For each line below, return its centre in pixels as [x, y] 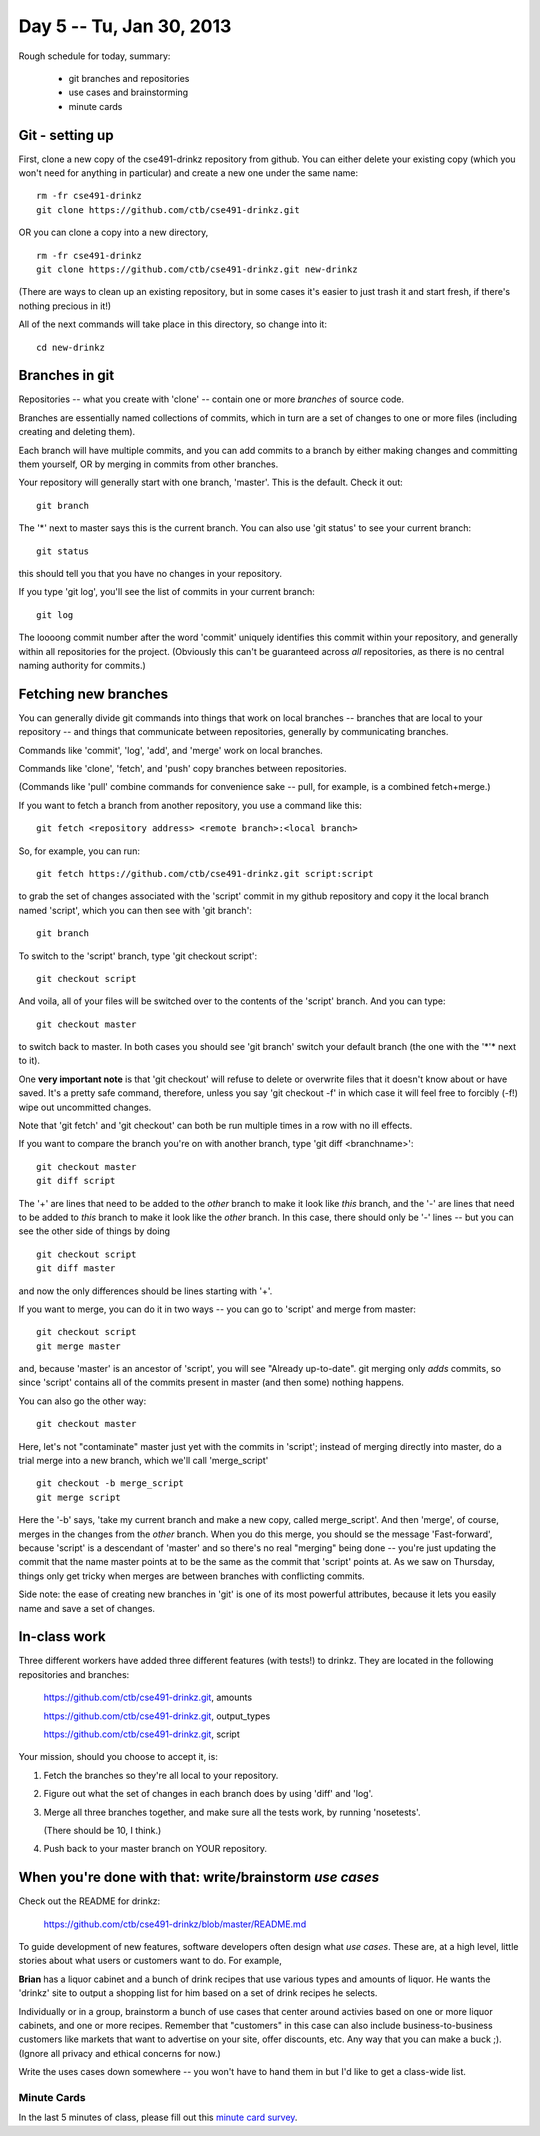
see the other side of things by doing [94, 1231]
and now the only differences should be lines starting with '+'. [145, 1291]
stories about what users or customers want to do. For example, [150, 1961]
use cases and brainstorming [128, 92]
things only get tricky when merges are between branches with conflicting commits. [191, 1576]
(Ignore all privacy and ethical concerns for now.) [120, 2053]
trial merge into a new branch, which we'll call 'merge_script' [143, 1461]
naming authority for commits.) [82, 665]
